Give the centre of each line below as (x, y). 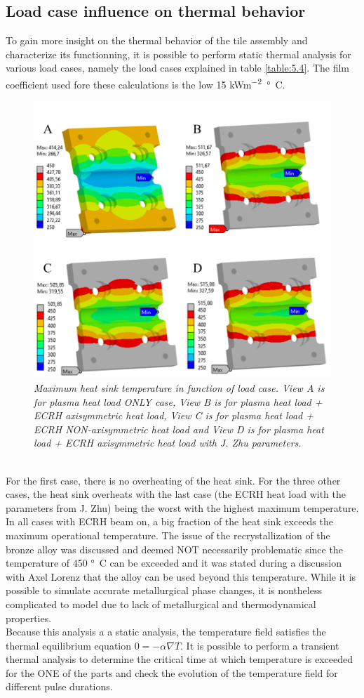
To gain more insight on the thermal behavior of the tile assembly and (157, 40)
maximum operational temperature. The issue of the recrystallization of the (168, 535)
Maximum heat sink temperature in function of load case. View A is (179, 388)
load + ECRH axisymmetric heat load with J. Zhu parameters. (168, 443)
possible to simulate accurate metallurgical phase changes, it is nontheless (164, 590)
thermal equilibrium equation (69, 645)
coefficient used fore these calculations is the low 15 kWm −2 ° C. (146, 83)
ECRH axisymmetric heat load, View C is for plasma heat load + (174, 415)
